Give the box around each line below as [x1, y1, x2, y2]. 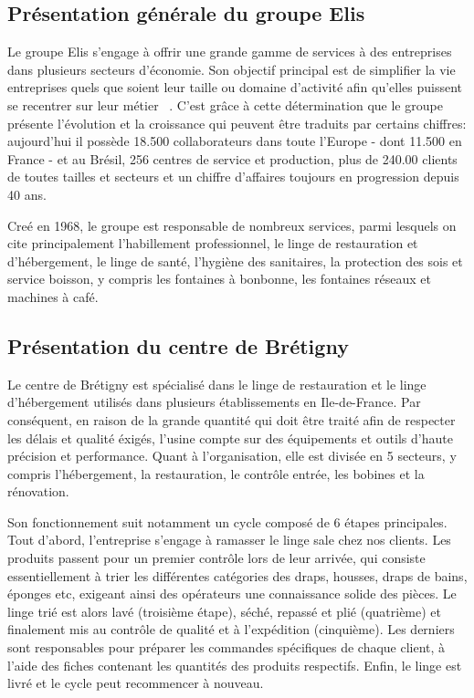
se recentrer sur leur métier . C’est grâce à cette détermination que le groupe [7, 95, 443, 114]
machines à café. [7, 286, 99, 306]
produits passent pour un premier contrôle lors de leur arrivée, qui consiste [7, 548, 426, 568]
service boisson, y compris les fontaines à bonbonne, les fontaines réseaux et [7, 269, 431, 288]
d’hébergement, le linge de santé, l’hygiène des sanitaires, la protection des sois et [7, 251, 463, 270]
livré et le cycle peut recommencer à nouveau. [7, 673, 264, 693]
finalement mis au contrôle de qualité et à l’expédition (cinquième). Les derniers [7, 620, 455, 639]
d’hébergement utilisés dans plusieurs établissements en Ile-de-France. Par [7, 392, 421, 412]
